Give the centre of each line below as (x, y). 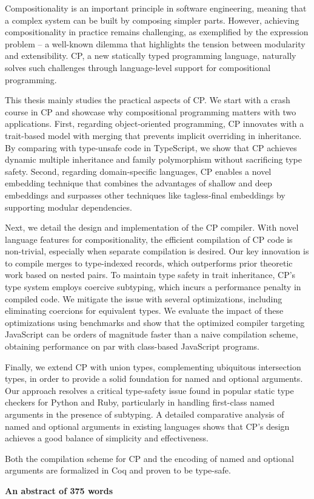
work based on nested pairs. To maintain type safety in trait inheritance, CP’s (150, 275)
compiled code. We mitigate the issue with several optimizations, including (144, 298)
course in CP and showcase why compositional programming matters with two (151, 111)
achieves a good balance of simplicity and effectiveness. (107, 438)
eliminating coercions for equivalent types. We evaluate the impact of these (144, 311)
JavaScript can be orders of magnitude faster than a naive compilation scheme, (152, 334)
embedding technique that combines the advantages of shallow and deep (139, 183)
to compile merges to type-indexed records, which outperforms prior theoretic (149, 263)
